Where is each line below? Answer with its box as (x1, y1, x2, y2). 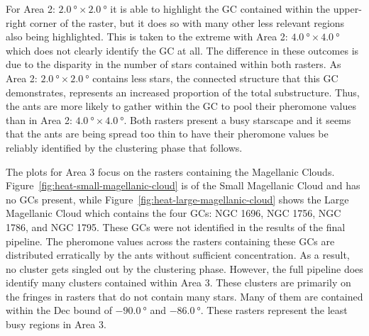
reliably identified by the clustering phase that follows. (6, 140, 243, 155)
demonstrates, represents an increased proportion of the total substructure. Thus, (6, 84, 360, 99)
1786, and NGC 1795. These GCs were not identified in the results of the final (6, 219, 346, 234)
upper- (333, 1, 362, 16)
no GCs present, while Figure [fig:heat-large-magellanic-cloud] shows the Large (6, 191, 349, 206)
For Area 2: (6, 1, 55, 16)
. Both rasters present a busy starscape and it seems (123, 112, 351, 127)
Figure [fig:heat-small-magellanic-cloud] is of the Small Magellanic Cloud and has (6, 178, 360, 193)
